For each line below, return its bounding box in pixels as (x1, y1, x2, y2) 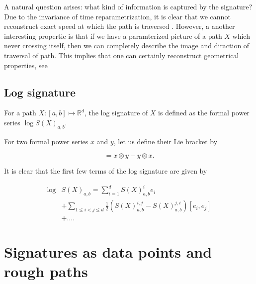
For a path (4, 107, 36, 118)
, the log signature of (84, 107, 148, 118)
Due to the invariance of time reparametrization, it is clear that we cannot (4, 11, 231, 21)
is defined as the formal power (158, 107, 250, 118)
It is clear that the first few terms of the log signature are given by (4, 166, 207, 176)
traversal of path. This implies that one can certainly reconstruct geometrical (4, 50, 239, 60)
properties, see (4, 60, 48, 70)
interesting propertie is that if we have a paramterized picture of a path (4, 30, 222, 41)
